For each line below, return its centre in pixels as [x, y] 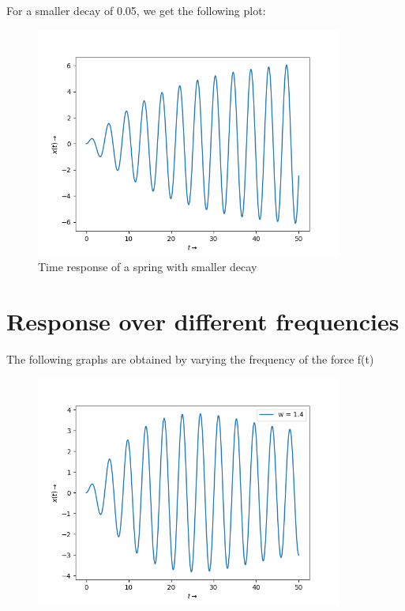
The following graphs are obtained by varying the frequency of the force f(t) [190, 359]
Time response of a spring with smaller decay [148, 267]
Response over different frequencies [203, 321]
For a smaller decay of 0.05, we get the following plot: [136, 10]
